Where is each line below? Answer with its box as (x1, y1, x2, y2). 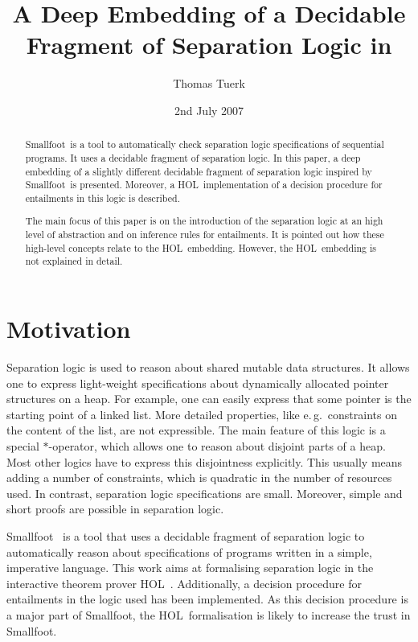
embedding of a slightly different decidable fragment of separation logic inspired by (25, 164, 372, 178)
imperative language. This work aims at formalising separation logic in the (6, 559, 374, 576)
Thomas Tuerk (173, 75, 245, 92)
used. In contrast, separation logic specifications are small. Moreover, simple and (6, 484, 403, 501)
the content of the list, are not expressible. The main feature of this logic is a (6, 422, 386, 438)
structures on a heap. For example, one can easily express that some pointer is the (6, 390, 412, 407)
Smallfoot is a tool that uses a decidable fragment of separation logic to (6, 527, 365, 544)
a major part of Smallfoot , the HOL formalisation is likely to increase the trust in (6, 606, 411, 623)
